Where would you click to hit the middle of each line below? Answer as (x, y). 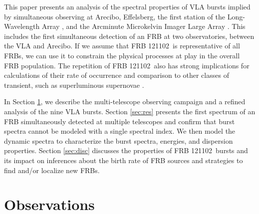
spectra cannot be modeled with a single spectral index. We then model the (120, 131)
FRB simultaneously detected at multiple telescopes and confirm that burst (120, 121)
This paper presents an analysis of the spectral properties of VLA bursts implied (127, 6)
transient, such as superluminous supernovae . (74, 85)
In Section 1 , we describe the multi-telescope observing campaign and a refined (125, 102)
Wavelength (22, 26)
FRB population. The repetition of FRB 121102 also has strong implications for (127, 65)
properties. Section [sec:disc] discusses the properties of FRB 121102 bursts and (126, 150)
